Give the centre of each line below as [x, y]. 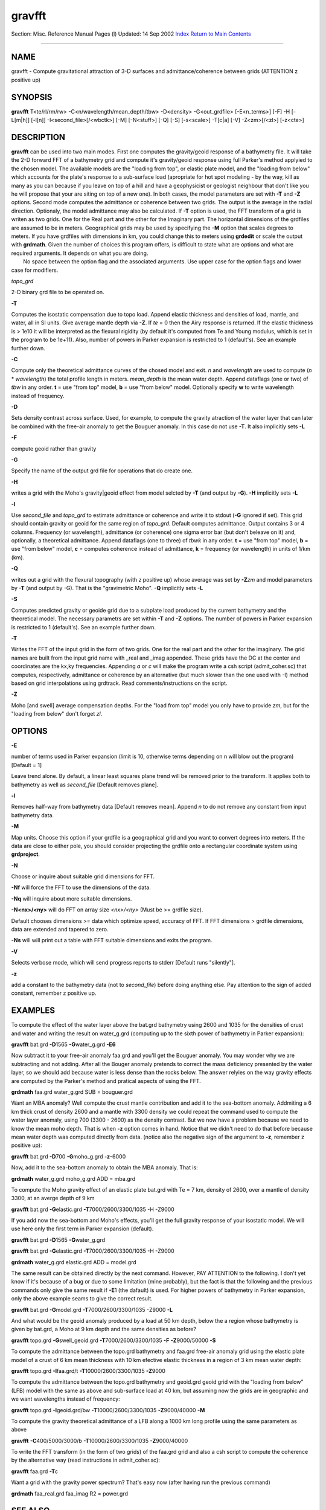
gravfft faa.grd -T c [35, 1471]
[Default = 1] [27, 765]
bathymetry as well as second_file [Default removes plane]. [85, 785]
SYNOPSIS [32, 97]
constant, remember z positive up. [54, 993]
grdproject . [26, 854]
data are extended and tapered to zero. [60, 930]
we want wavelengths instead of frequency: [66, 1399]
